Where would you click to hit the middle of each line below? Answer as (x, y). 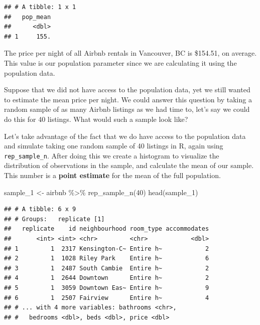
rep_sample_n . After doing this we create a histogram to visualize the (112, 155)
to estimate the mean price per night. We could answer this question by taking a (128, 99)
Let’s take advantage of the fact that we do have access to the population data (125, 136)
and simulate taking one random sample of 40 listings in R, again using (114, 146)
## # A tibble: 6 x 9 (40, 209)
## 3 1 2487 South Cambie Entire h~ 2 (107, 268)
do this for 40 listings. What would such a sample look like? (96, 119)
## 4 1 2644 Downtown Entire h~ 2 (107, 278)
